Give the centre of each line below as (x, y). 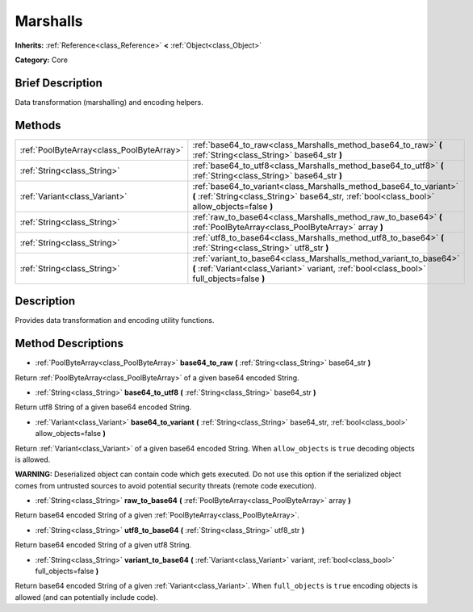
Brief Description (59, 83)
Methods (38, 125)
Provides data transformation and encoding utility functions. (115, 321)
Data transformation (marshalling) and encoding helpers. (109, 102)
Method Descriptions (69, 344)
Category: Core (42, 60)
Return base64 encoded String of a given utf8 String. (103, 545)
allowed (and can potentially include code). (87, 597)
